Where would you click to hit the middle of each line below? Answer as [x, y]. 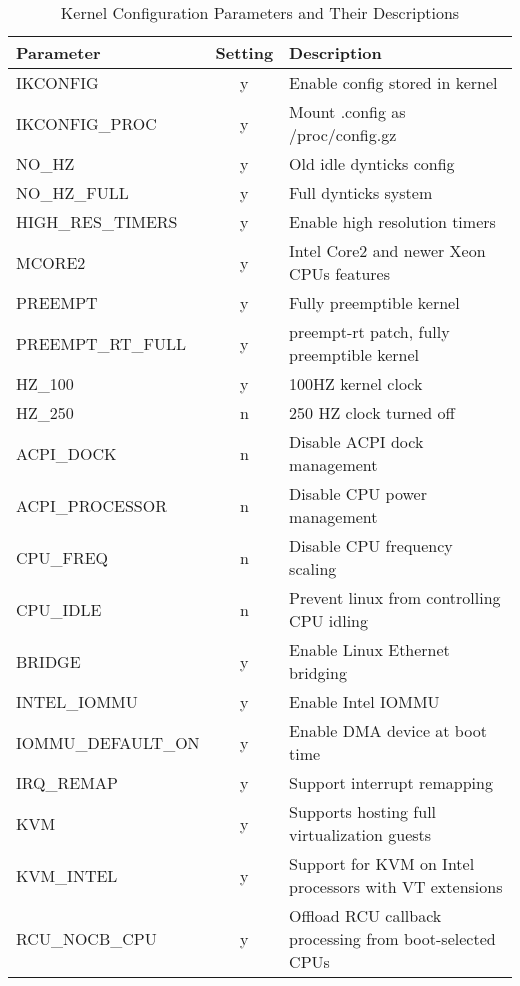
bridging [318, 672]
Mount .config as [347, 111]
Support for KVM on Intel [382, 863]
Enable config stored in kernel [393, 82]
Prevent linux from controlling [395, 597]
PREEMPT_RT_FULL [101, 343]
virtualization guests [360, 834]
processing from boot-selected [392, 938]
